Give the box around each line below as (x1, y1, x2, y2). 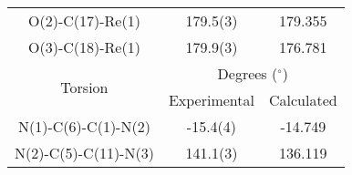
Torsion (60, 76, 109, 98)
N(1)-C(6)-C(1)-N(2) (18, 116, 150, 137)
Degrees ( (217, 63, 278, 84)
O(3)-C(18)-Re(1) (28, 36, 140, 57)
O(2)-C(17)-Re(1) (28, 10, 140, 31)
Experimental (168, 89, 254, 110)
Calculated (268, 89, 337, 110)
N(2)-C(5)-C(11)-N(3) (15, 142, 154, 163)
